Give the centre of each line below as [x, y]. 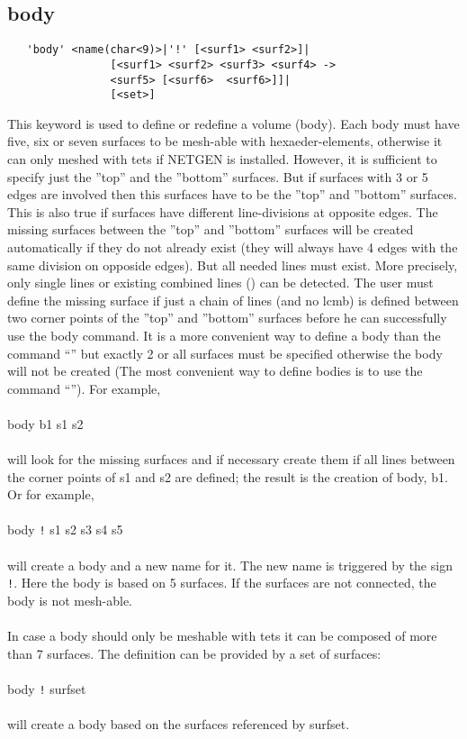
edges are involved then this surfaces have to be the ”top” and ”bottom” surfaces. [232, 194]
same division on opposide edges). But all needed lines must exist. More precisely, [233, 265]
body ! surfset [47, 688]
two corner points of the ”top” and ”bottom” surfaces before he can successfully [227, 318]
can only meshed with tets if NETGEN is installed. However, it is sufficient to [222, 159]
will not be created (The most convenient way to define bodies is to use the [215, 371]
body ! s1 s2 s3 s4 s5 [65, 529]
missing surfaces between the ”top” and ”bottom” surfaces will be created [211, 229]
